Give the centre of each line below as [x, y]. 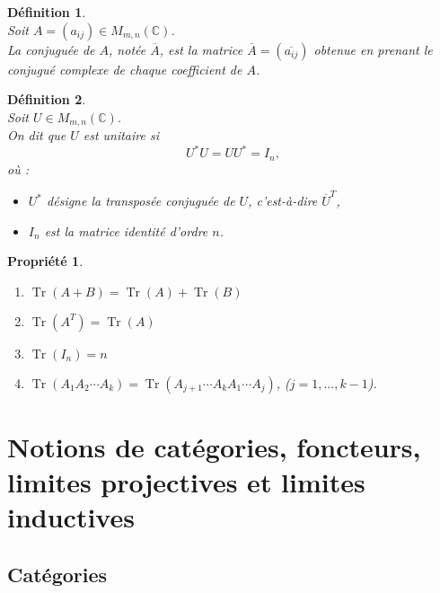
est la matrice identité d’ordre [126, 230]
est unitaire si [121, 135]
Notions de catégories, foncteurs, [214, 447]
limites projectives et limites [186, 482]
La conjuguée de [51, 49]
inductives [71, 517]
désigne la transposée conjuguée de [141, 201]
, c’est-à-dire [283, 201]
